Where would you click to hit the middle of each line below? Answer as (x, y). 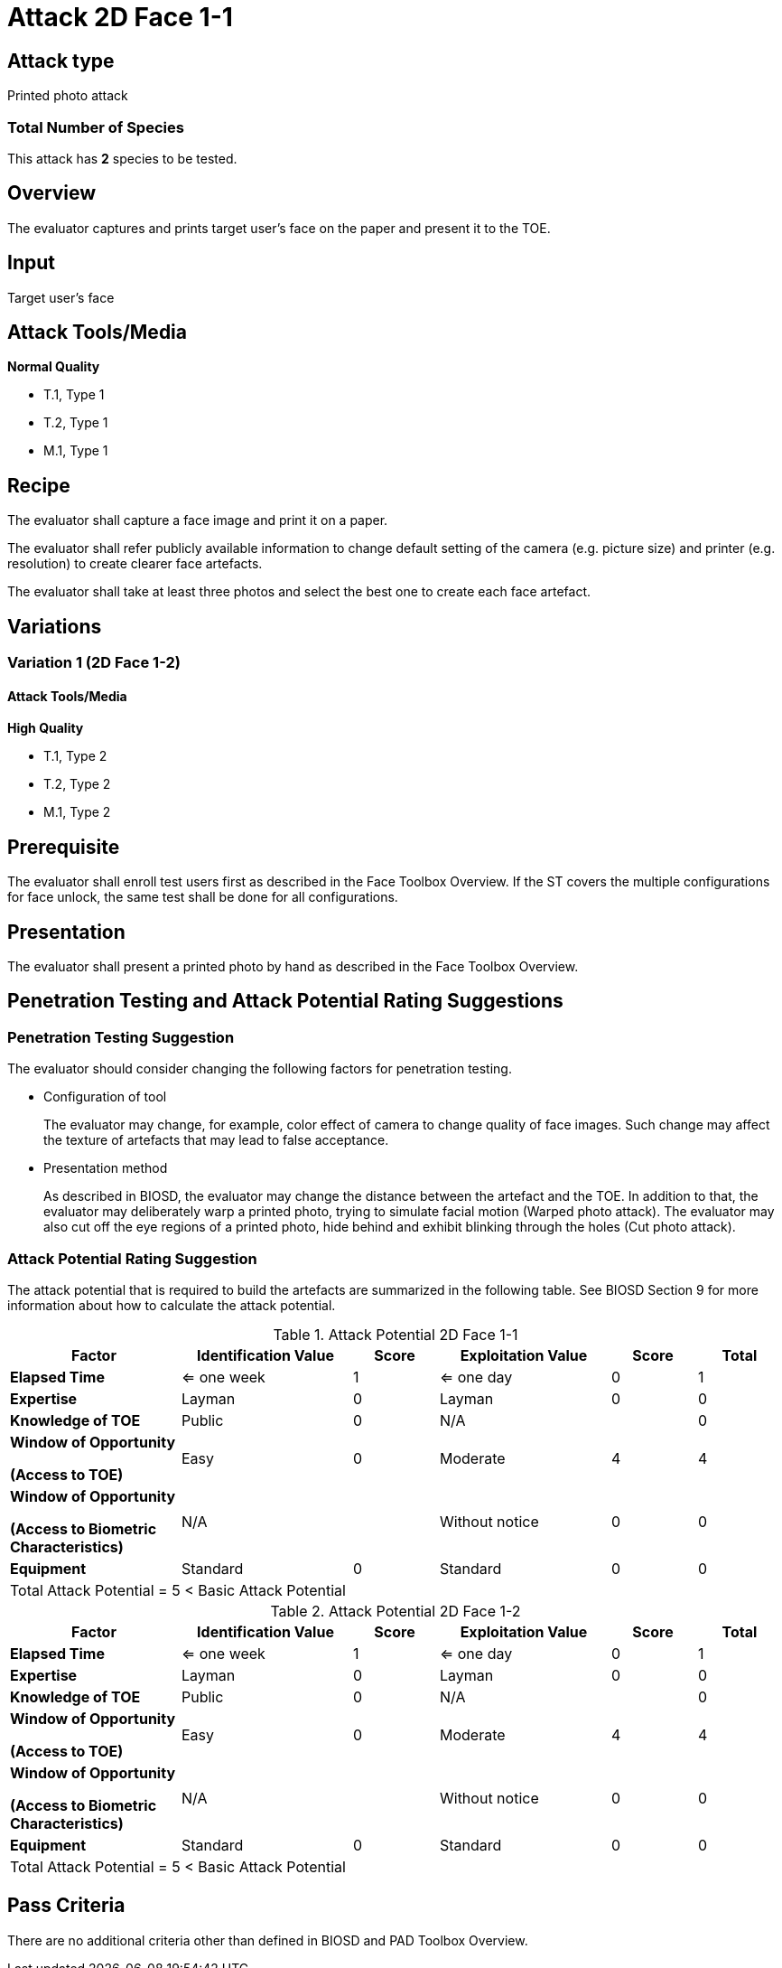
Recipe (39, 485)
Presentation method (106, 1168)
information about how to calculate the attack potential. (172, 1306)
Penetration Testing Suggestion (121, 1037)
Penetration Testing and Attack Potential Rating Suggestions (285, 1001)
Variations (55, 626)
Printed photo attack (68, 96)
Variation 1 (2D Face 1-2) (94, 663)
